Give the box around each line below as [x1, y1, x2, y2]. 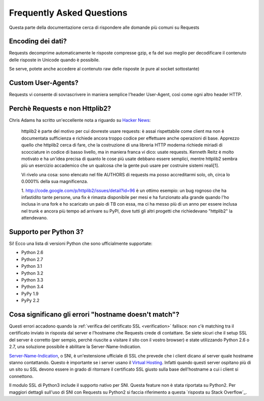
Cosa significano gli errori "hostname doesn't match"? [9, 310, 179, 318]
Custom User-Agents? [9, 79, 79, 87]
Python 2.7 [21, 256, 44, 262]
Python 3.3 [21, 277, 44, 283]
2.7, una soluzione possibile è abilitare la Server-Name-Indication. [9, 344, 141, 350]
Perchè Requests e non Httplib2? [9, 104, 111, 113]
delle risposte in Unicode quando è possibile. [9, 57, 100, 63]
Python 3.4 [21, 284, 44, 290]
